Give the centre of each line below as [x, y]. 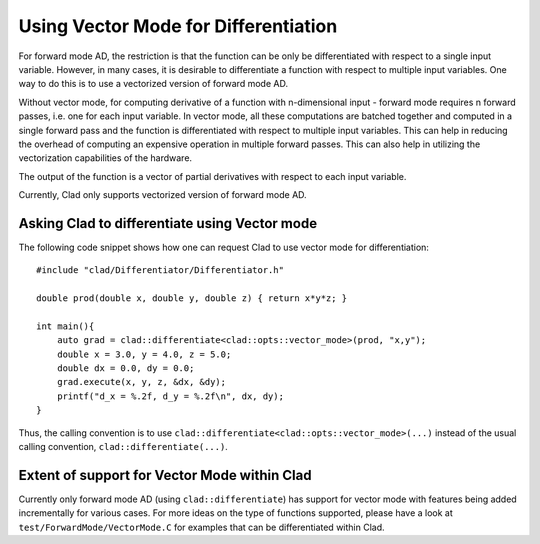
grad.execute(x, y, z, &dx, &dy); [141, 382]
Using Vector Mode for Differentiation [178, 26]
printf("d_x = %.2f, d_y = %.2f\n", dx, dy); [170, 396]
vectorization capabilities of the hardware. [105, 158]
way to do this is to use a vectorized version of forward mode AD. [153, 84]
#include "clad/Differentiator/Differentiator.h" [160, 270]
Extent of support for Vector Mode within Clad [165, 475]
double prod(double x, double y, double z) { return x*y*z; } [192, 298]
